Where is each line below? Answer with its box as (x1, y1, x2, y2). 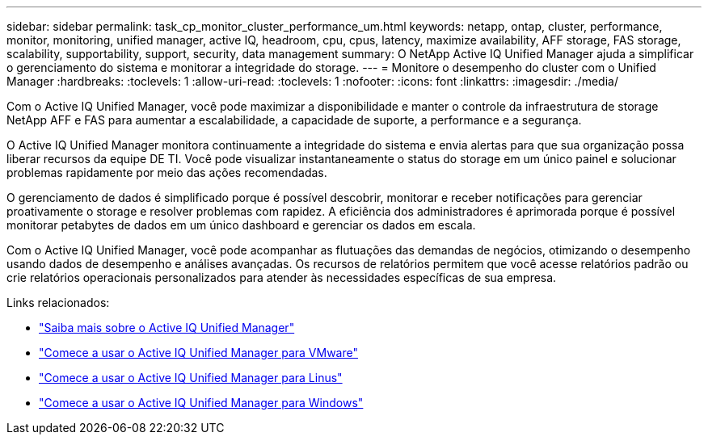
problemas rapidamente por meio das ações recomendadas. (6, 166, 327, 179)
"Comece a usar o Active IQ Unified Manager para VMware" (39, 346, 358, 359)
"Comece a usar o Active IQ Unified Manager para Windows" (39, 396, 364, 409)
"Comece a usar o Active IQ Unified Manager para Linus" (39, 371, 343, 384)
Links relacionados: (6, 296, 110, 309)
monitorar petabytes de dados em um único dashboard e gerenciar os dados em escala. (6, 218, 476, 232)
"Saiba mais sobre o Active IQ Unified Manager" (39, 321, 295, 334)
